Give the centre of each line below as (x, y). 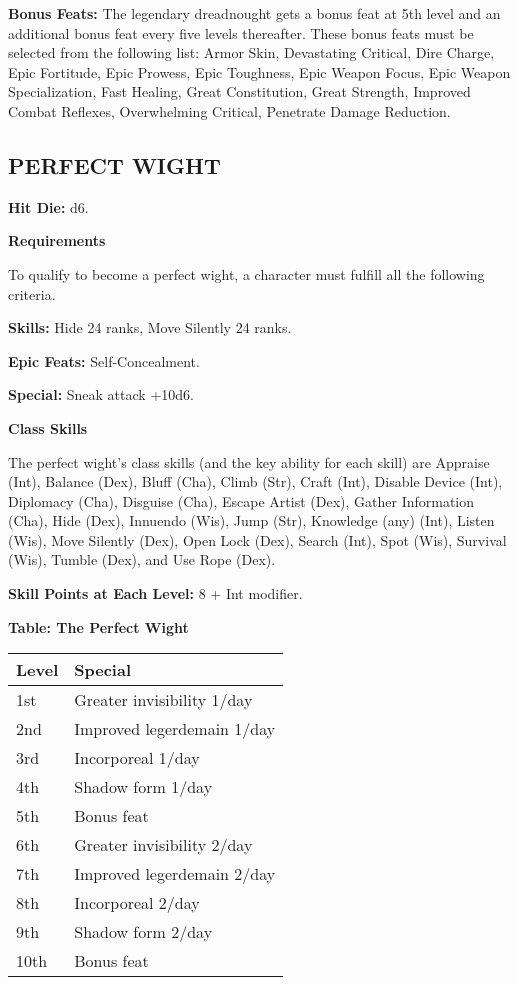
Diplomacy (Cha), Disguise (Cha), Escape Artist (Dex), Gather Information (241, 500)
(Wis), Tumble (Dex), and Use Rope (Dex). (142, 559)
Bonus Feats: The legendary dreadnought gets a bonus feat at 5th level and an (254, 13)
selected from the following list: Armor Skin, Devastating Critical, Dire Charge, (251, 52)
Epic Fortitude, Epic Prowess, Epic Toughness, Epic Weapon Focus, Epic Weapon (259, 71)
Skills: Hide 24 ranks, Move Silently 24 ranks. (150, 327)
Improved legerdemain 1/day (175, 729)
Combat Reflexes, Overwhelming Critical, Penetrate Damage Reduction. (229, 110)
